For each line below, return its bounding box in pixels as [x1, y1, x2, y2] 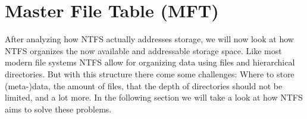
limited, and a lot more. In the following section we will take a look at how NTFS [5, 91, 303, 104]
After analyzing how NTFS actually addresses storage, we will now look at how [5, 33, 294, 45]
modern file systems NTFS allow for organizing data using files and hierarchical [5, 56, 295, 68]
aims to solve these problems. [5, 102, 112, 115]
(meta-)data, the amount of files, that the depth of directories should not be [5, 79, 283, 92]
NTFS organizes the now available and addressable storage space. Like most [5, 44, 282, 57]
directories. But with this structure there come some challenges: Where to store [5, 67, 295, 80]
